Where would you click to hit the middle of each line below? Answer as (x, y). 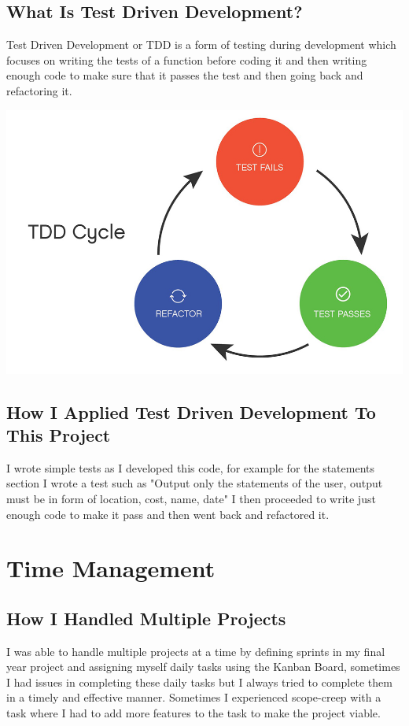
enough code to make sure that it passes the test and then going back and (185, 75)
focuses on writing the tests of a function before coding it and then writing (187, 59)
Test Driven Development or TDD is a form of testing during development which (201, 44)
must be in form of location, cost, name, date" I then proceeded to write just (191, 498)
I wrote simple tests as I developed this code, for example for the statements (191, 467)
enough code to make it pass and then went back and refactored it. (168, 514)
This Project (59, 434)
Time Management (111, 568)
